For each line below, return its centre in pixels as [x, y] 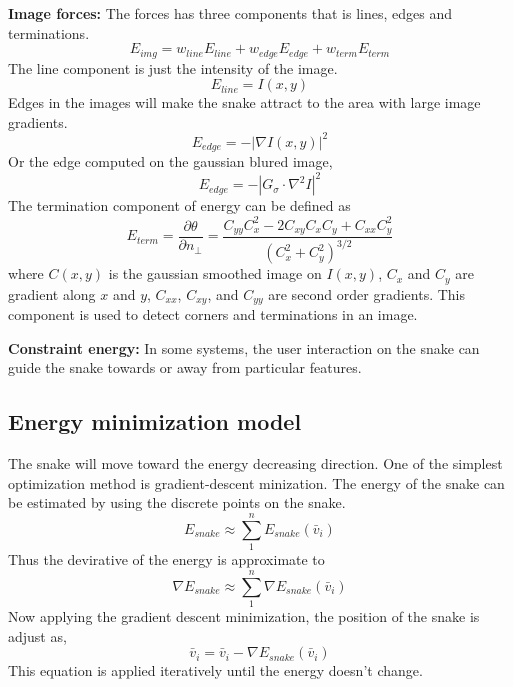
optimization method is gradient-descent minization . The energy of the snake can [256, 482]
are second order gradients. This [367, 293]
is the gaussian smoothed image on [215, 273]
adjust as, [37, 635]
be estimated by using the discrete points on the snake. [177, 502]
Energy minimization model [155, 421]
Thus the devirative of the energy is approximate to [166, 559]
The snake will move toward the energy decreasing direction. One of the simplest [255, 463]
